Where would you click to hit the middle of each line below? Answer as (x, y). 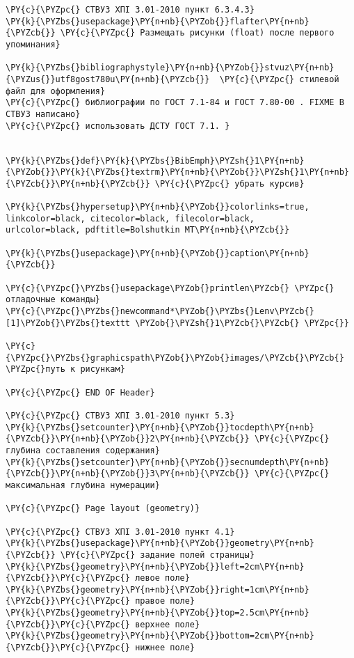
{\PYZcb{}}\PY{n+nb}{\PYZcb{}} (78, 183)
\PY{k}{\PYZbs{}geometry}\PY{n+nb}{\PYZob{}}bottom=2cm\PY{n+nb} (160, 636)
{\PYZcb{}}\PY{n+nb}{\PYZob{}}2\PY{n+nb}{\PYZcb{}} (128, 439)
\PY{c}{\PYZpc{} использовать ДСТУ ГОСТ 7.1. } (118, 126)
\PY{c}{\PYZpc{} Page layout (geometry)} (103, 509)
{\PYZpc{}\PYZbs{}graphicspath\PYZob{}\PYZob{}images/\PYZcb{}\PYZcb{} (175, 358)
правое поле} (165, 601)
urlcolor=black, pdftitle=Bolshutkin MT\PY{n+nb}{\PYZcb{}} (148, 230)
